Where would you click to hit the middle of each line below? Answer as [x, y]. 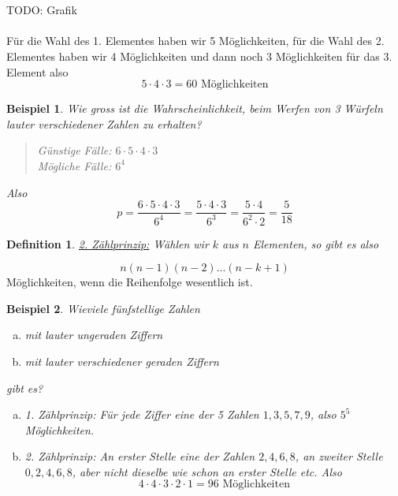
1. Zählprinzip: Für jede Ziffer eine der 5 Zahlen [142, 414]
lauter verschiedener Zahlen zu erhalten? [104, 123]
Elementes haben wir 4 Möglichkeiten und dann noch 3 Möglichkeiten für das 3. [199, 56]
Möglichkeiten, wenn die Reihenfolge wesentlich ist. [130, 282]
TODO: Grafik [42, 10]
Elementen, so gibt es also [316, 243]
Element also [37, 71]
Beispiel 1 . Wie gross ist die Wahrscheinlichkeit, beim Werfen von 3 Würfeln [195, 108]
